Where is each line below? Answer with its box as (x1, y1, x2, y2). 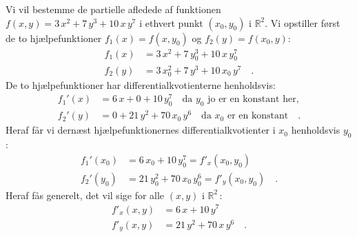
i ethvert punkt (139, 15, 203, 30)
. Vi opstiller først (265, 15, 340, 30)
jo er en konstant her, (207, 94, 299, 105)
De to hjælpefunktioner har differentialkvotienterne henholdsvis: (6, 77, 276, 92)
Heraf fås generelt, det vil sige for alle (6, 187, 165, 202)
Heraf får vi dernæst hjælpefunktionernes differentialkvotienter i (6, 123, 276, 137)
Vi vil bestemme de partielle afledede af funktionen (6, 2, 221, 16)
